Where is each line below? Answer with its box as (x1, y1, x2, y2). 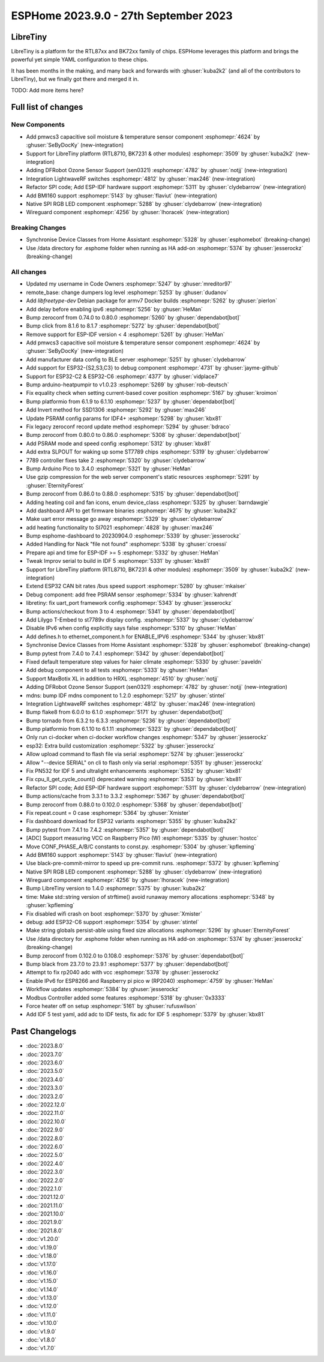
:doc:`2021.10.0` (26, 1210, 65, 1217)
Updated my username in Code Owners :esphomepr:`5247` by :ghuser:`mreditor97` (26, 280, 233, 287)
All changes (11, 268, 47, 276)
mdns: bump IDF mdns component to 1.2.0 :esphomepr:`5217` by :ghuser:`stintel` (26, 692, 226, 699)
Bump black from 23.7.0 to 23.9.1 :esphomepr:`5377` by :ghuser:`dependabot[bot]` (26, 961, 230, 967)
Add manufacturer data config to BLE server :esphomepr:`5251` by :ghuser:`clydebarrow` (26, 356, 247, 363)
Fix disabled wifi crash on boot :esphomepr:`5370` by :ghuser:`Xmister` (26, 910, 202, 917)
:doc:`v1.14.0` (26, 1286, 59, 1293)
